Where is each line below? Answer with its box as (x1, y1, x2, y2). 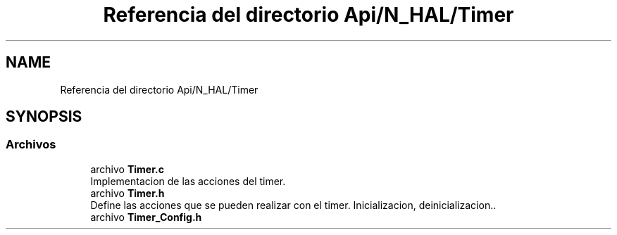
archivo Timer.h (90, 186, 165, 199)
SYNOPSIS (6, 108, 82, 126)
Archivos (6, 137, 56, 152)
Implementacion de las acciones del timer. (90, 174, 286, 187)
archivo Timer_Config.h (90, 210, 202, 223)
